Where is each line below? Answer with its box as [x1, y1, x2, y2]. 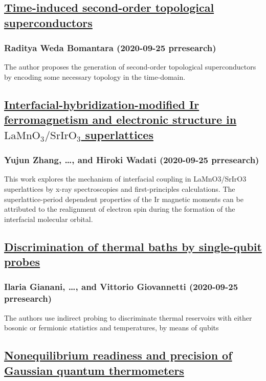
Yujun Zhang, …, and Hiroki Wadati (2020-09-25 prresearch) [4, 153, 259, 166]
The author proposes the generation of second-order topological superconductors [4, 61, 256, 72]
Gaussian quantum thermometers [4, 362, 184, 378]
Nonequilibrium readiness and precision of [4, 347, 232, 363]
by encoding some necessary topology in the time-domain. [4, 71, 186, 82]
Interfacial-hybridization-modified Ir [4, 96, 199, 112]
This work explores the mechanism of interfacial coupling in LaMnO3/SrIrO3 [4, 173, 247, 184]
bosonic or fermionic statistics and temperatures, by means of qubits [4, 322, 219, 333]
